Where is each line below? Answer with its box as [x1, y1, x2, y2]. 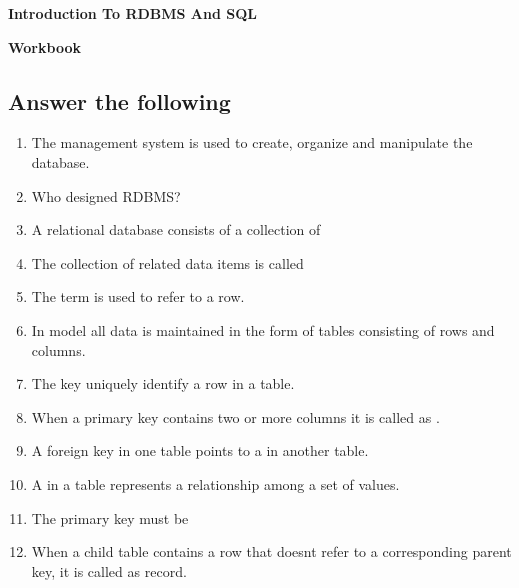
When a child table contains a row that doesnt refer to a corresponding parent [31, 541, 512, 562]
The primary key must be [31, 507, 189, 528]
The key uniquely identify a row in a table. [31, 373, 295, 394]
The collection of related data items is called [31, 252, 304, 273]
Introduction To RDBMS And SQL [8, 3, 258, 23]
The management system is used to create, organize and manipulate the [31, 132, 473, 153]
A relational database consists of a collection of [31, 219, 321, 240]
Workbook [8, 36, 81, 57]
